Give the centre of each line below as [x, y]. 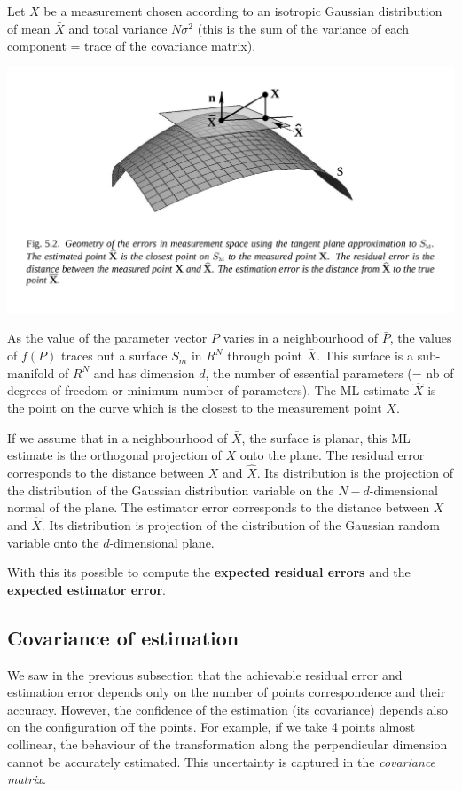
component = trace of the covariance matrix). [132, 46]
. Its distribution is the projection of [355, 473]
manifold [31, 372]
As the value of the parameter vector [107, 338]
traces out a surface [114, 356]
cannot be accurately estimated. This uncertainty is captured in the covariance [222, 761]
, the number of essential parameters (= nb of [329, 372]
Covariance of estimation [123, 637]
